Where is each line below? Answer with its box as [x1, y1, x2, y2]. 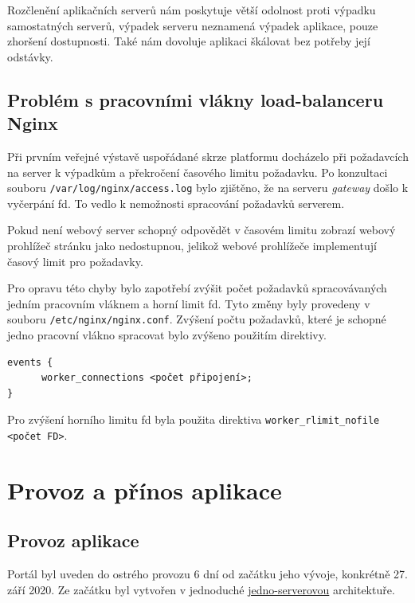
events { [7, 356, 53, 368]
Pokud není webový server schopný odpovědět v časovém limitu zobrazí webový [7, 221, 396, 238]
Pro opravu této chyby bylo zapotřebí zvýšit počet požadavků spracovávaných [7, 280, 387, 296]
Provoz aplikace [7, 528, 139, 553]
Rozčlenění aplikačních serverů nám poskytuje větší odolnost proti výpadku [7, 2, 376, 18]
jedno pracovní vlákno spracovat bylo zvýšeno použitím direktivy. [7, 327, 327, 343]
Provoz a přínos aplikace [7, 473, 282, 506]
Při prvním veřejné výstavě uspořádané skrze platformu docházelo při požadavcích [7, 147, 409, 164]
